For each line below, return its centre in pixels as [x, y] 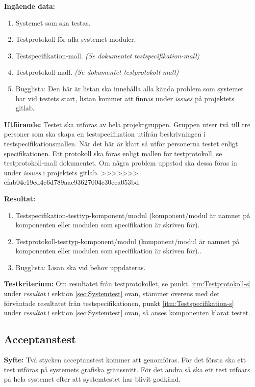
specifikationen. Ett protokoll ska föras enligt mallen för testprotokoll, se [113, 153]
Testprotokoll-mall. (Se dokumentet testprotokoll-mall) [97, 72]
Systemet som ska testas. [53, 22]
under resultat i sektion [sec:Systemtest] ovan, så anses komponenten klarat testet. [127, 313]
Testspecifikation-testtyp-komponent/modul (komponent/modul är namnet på [133, 215]
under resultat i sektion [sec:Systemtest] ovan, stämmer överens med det [112, 293]
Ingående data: [30, 6]
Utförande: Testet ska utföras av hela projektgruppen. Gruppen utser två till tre [127, 124]
